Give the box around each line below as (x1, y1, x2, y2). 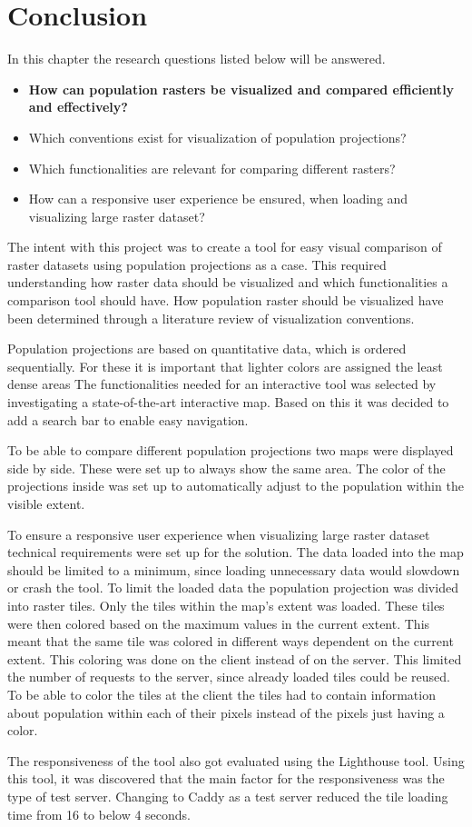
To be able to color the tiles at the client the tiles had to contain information (7, 684, 436, 703)
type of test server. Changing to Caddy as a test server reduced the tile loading (7, 786, 448, 805)
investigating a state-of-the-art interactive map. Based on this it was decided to (7, 393, 449, 412)
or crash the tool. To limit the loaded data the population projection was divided (7, 578, 458, 597)
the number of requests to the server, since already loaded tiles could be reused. (7, 667, 450, 686)
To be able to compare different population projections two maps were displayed (7, 441, 454, 460)
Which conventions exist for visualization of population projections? (28, 127, 407, 146)
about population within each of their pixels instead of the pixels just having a (7, 702, 445, 722)
